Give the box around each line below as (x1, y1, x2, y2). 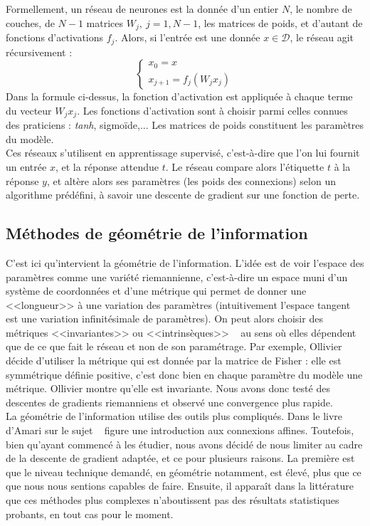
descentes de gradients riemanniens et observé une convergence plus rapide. (6, 394, 333, 409)
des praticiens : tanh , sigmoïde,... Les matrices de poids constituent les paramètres (6, 117, 364, 132)
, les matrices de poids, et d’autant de (198, 15, 363, 30)
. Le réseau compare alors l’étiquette (165, 159, 324, 174)
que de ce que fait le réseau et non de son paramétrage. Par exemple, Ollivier (6, 339, 342, 354)
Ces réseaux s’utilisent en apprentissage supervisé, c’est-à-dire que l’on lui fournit (6, 145, 360, 160)
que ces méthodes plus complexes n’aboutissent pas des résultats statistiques (6, 493, 339, 507)
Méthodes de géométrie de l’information (6, 222, 308, 244)
